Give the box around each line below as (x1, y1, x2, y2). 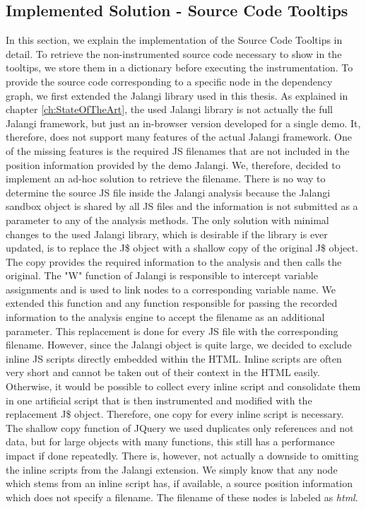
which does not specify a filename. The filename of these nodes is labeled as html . (6, 489, 358, 504)
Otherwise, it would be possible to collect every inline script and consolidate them (6, 379, 361, 394)
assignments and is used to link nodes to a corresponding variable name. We (6, 281, 336, 296)
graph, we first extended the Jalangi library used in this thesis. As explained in (6, 88, 348, 103)
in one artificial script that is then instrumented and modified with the (6, 392, 312, 407)
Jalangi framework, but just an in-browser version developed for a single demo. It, (6, 115, 361, 130)
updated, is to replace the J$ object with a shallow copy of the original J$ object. (6, 240, 358, 255)
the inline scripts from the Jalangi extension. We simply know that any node (6, 462, 338, 476)
